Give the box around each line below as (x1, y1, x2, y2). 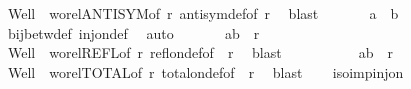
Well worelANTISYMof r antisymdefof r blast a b (7, 3, 399, 23)
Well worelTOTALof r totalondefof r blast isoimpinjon (7, 61, 404, 82)
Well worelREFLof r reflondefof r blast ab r (7, 42, 393, 63)
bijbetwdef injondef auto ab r (7, 22, 260, 43)
